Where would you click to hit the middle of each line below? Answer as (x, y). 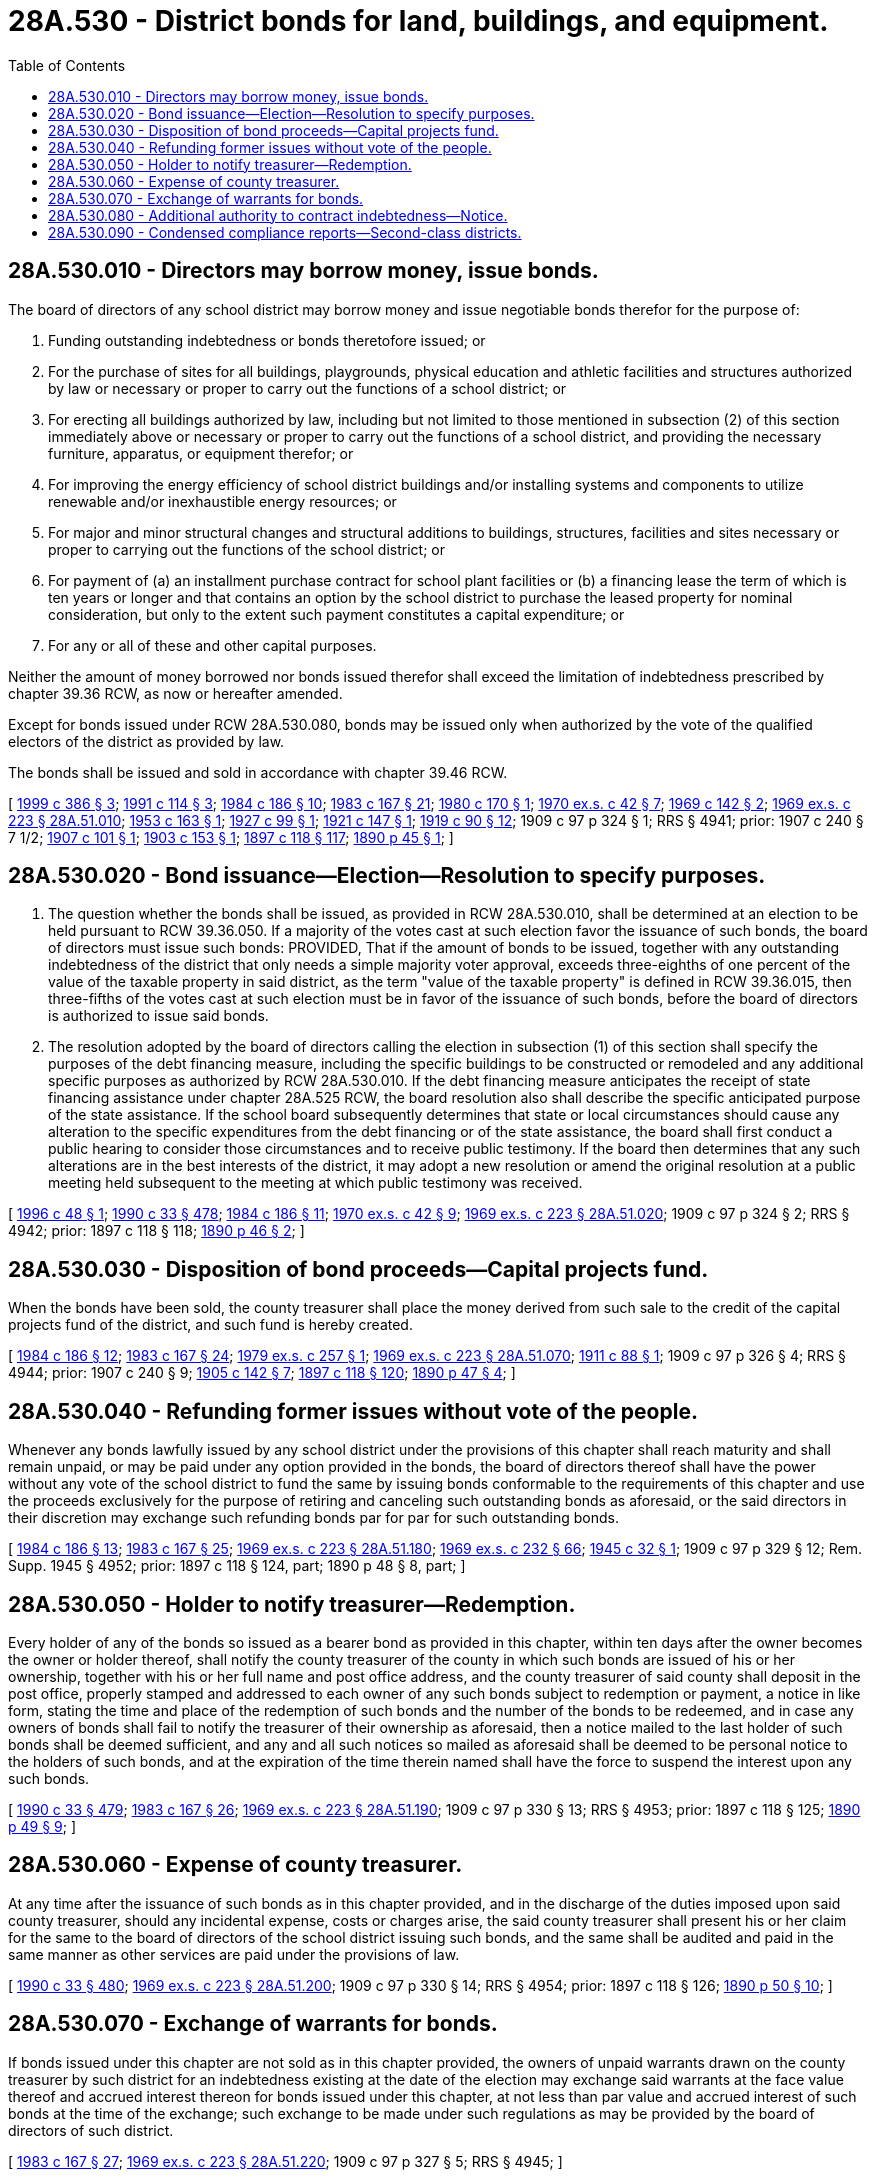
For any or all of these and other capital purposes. (212, 645)
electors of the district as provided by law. (146, 741)
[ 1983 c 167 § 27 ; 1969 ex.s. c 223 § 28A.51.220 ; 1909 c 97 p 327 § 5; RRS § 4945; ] (285, 2161)
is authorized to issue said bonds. (158, 1016)
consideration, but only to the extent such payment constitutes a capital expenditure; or (336, 614)
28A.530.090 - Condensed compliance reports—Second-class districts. (285, 232)
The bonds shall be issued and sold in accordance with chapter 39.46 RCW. (258, 772)
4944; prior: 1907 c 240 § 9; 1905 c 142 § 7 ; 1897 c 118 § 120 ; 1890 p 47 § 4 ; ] (262, 1373)
